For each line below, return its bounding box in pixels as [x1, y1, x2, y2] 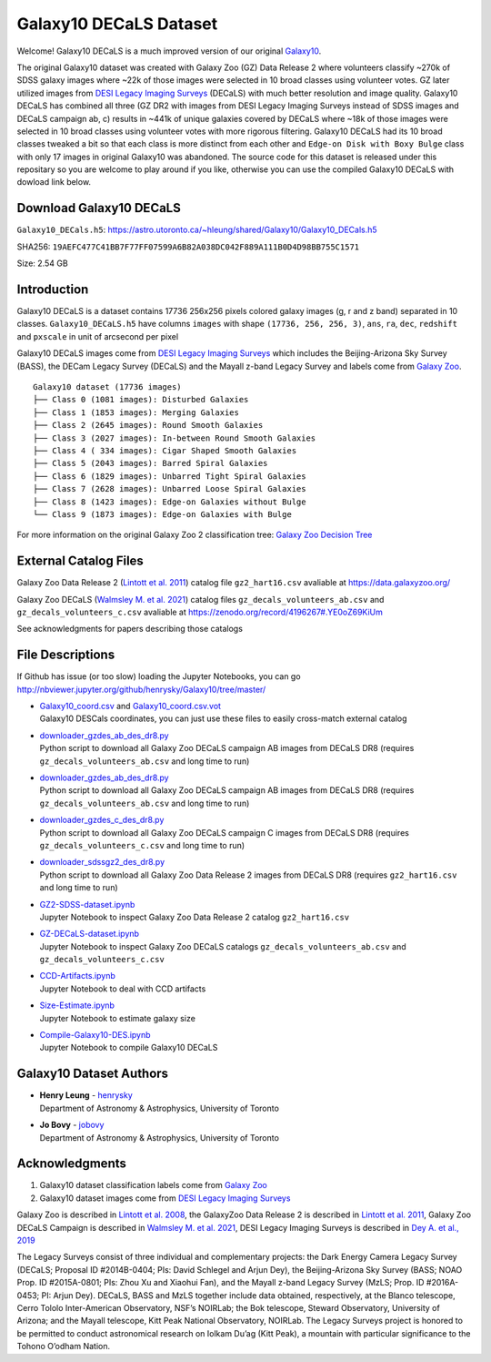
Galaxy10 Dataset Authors [16, 1066, 168, 1082]
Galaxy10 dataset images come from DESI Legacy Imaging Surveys [39, 1193, 291, 1204]
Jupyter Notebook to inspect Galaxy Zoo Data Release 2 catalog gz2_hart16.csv [39, 911, 350, 922]
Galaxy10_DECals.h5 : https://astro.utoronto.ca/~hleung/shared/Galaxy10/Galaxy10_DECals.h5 [16, 224, 377, 236]
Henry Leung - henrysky [39, 1090, 134, 1101]
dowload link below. [16, 177, 91, 188]
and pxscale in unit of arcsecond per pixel [16, 330, 179, 341]
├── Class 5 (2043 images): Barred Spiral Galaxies [33, 458, 268, 469]
